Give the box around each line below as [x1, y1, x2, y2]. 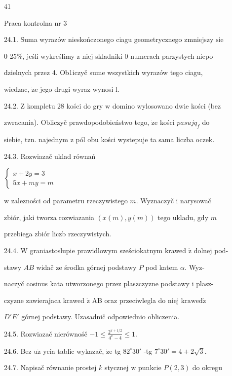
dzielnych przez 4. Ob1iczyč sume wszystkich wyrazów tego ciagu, [4, 67, 203, 77]
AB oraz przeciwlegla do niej [92, 295, 179, 305]
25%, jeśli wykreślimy [9, 50, 75, 61]
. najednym [34, 134, 69, 144]
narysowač [180, 195, 211, 206]
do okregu [192, 362, 223, 373]
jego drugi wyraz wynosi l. [40, 83, 119, 94]
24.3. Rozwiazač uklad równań [4, 150, 96, 161]
